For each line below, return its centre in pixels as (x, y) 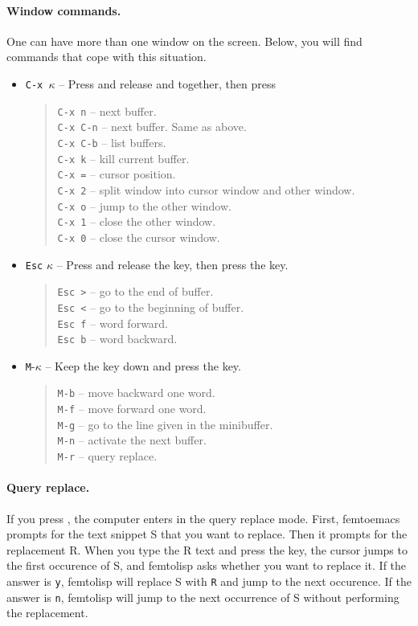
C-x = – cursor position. (117, 174)
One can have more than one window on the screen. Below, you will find (184, 41)
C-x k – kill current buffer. (123, 158)
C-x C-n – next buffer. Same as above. (152, 127)
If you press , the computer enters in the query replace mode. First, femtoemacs (203, 518)
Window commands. (64, 10)
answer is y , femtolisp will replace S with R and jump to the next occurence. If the (209, 581)
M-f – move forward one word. (132, 409)
